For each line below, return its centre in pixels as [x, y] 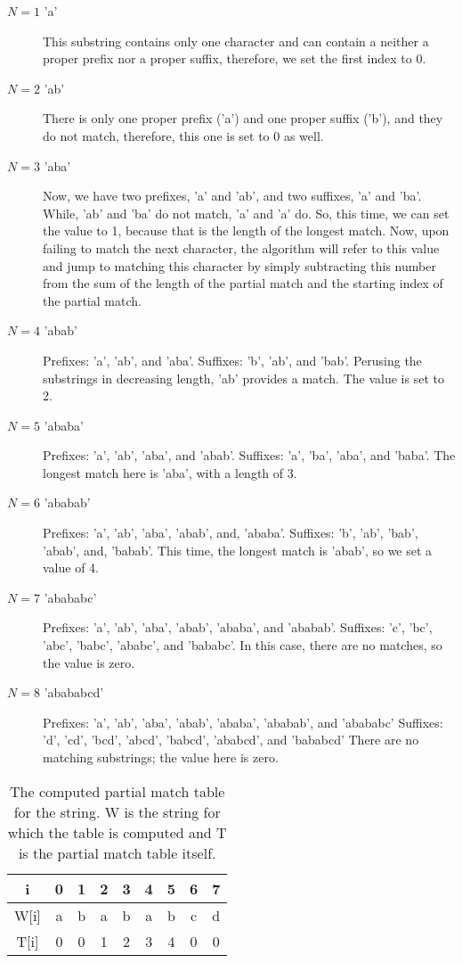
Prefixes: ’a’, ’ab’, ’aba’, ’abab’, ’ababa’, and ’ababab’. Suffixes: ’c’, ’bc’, [238, 627]
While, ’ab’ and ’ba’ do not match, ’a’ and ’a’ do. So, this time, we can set [246, 213]
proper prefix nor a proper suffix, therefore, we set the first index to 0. [235, 58]
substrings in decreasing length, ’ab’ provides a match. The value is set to [243, 378]
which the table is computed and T [117, 832]
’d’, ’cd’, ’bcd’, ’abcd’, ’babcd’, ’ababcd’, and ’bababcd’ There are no [231, 740]
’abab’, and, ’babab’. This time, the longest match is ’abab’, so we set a [238, 550]
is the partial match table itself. [117, 852]
